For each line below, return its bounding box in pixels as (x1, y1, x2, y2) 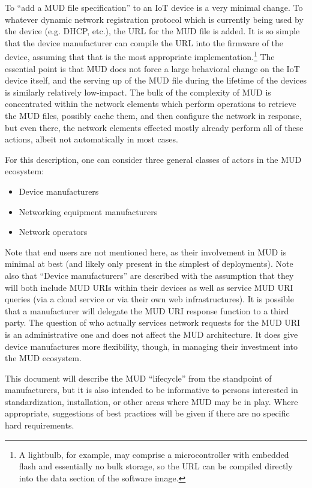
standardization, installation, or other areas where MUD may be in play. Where (5, 395, 298, 407)
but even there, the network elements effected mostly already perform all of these (5, 121, 304, 133)
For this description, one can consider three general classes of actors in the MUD (5, 153, 302, 165)
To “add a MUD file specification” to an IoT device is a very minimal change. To (5, 1, 303, 13)
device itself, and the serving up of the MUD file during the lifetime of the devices (5, 74, 307, 87)
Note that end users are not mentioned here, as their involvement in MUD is (5, 245, 287, 258)
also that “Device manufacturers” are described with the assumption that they (5, 269, 294, 281)
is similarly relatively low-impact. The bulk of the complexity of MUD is (5, 85, 271, 98)
